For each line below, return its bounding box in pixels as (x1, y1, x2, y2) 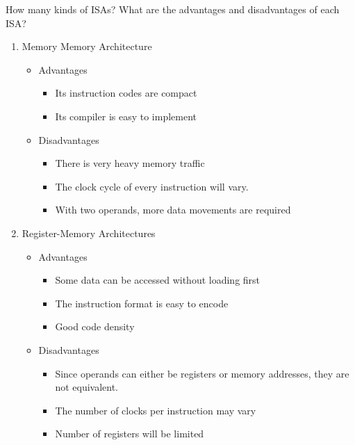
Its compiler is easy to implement (55, 108, 197, 123)
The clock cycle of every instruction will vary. (55, 179, 249, 193)
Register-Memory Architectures (22, 225, 156, 240)
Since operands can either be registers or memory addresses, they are (55, 366, 349, 380)
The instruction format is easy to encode (55, 296, 229, 310)
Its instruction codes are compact (55, 86, 197, 100)
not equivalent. (55, 380, 119, 394)
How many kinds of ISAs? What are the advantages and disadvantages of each (6, 2, 340, 16)
